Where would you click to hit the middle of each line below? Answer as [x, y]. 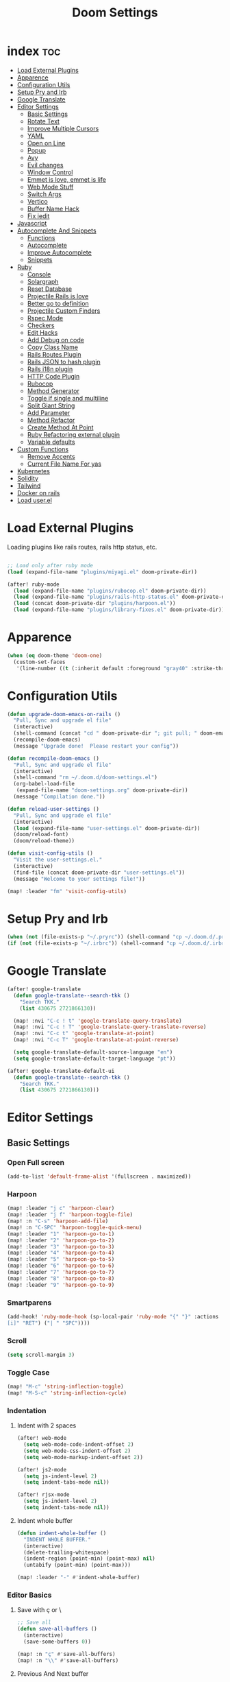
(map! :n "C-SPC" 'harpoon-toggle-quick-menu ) [75, 1227]
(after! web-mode [42, 1438]
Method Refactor [51, 420]
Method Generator [53, 391]
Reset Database [50, 289]
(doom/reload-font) [41, 835]
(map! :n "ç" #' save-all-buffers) [66, 1654]
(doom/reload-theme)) [44, 841]
